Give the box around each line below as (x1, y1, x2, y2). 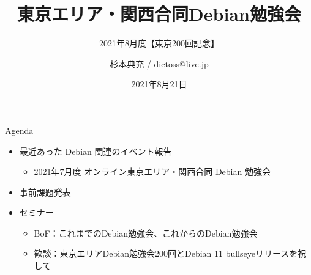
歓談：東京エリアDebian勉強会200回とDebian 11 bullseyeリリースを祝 (34, 247, 307, 260)
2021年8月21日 (131, 78, 187, 90)
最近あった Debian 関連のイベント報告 (19, 144, 172, 157)
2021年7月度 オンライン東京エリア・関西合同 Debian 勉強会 (34, 165, 271, 178)
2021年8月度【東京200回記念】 (99, 37, 219, 50)
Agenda (5, 123, 34, 136)
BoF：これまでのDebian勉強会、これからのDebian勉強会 (34, 226, 258, 239)
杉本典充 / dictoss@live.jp (110, 57, 209, 70)
